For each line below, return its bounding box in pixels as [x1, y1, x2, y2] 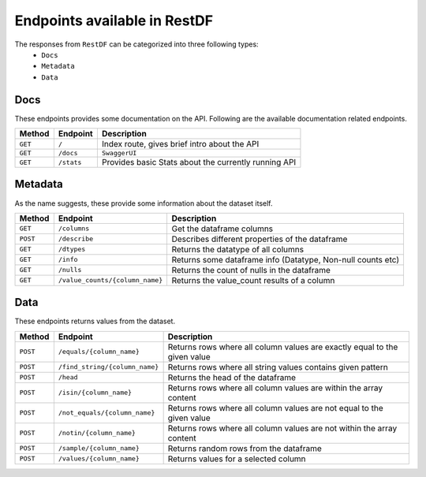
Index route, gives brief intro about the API [101, 139, 260, 150]
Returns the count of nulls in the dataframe [171, 264, 331, 275]
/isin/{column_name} [58, 389, 133, 397]
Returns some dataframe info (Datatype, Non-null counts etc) [171, 254, 400, 265]
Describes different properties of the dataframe [171, 233, 348, 244]
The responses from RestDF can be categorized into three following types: [14, 39, 260, 49]
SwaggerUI [101, 149, 137, 158]
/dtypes [58, 245, 86, 254]
